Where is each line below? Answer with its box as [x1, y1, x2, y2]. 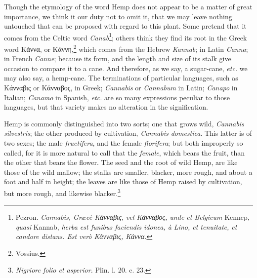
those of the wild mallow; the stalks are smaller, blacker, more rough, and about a [4, 166, 253, 177]
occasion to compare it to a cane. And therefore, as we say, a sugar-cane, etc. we [4, 63, 248, 73]
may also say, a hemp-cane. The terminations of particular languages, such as [4, 73, 238, 83]
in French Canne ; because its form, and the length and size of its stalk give [4, 53, 231, 64]
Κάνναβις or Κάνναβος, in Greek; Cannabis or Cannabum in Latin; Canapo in [4, 82, 238, 93]
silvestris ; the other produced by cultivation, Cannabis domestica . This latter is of [4, 128, 252, 138]
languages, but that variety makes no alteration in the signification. [4, 102, 208, 112]
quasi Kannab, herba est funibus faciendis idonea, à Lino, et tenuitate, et [15, 221, 237, 232]
